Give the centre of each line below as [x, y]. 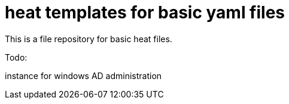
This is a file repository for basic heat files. [89, 39]
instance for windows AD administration [83, 75]
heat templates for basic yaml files [145, 12]
